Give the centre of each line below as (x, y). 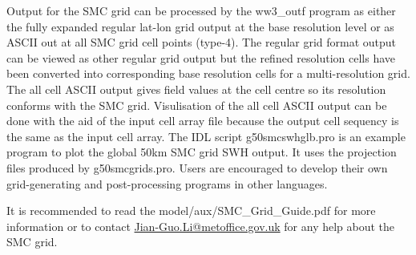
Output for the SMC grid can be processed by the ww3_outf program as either (201, 10)
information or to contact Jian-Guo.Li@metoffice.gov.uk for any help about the (201, 226)
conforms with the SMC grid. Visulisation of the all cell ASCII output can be (197, 105)
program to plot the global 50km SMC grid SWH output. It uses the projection (202, 152)
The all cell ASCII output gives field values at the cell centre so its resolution (196, 89)
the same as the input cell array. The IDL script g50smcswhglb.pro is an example (206, 136)
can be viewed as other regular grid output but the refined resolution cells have (201, 57)
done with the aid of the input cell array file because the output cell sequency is (203, 121)
